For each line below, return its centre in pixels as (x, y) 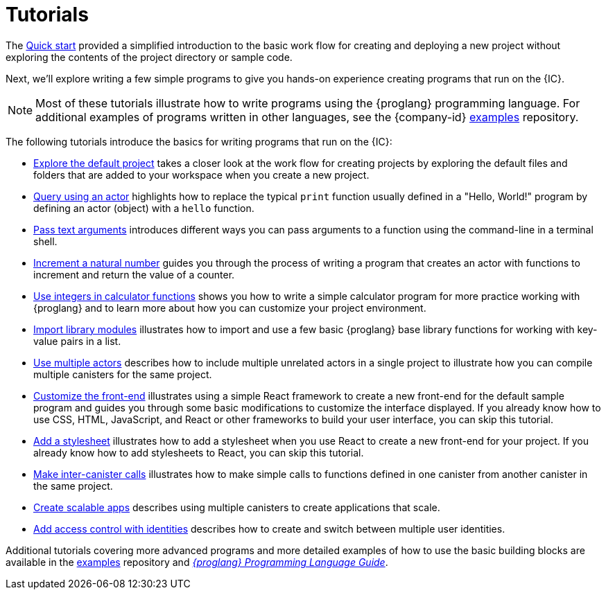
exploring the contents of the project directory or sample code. (149, 57)
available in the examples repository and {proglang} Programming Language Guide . (197, 562)
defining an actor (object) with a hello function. (144, 208)
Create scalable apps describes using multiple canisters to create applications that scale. (237, 507)
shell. (45, 241)
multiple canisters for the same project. (123, 374)
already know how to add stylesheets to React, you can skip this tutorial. (199, 452)
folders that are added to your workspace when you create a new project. (201, 175)
